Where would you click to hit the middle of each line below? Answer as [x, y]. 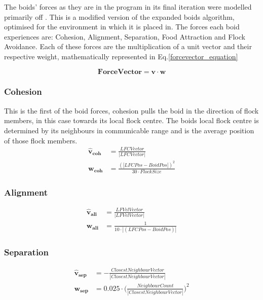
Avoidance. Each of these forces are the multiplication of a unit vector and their [128, 46]
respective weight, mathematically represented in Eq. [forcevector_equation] [121, 56]
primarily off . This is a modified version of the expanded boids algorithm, [119, 16]
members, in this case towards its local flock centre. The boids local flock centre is [131, 120]
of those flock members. [41, 140]
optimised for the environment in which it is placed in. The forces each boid [122, 27]
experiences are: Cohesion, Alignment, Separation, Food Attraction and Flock [125, 36]
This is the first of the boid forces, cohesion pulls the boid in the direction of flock [131, 110]
